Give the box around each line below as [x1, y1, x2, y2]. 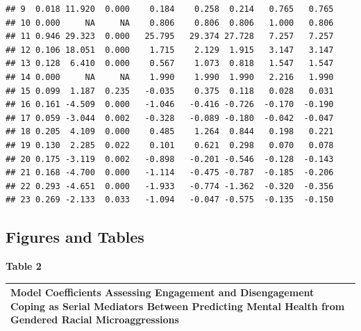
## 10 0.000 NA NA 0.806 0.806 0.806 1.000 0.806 [6, 17, 334, 28]
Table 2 [6, 259, 42, 273]
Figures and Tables [6, 226, 144, 248]
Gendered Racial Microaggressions [10, 312, 179, 327]
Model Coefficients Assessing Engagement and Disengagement [10, 285, 314, 300]
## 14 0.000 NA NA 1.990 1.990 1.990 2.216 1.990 [6, 72, 334, 82]
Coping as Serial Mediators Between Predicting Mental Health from [10, 298, 345, 313]
